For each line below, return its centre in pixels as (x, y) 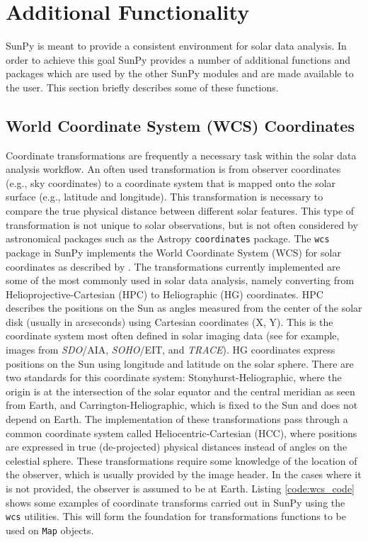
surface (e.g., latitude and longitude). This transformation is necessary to (165, 197)
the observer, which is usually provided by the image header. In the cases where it (184, 474)
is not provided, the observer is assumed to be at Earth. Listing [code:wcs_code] (180, 489)
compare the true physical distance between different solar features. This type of (180, 211)
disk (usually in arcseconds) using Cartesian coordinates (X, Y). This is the (169, 321)
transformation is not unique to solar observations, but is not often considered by (182, 224)
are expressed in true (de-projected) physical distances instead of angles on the (177, 447)
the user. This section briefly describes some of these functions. (142, 87)
